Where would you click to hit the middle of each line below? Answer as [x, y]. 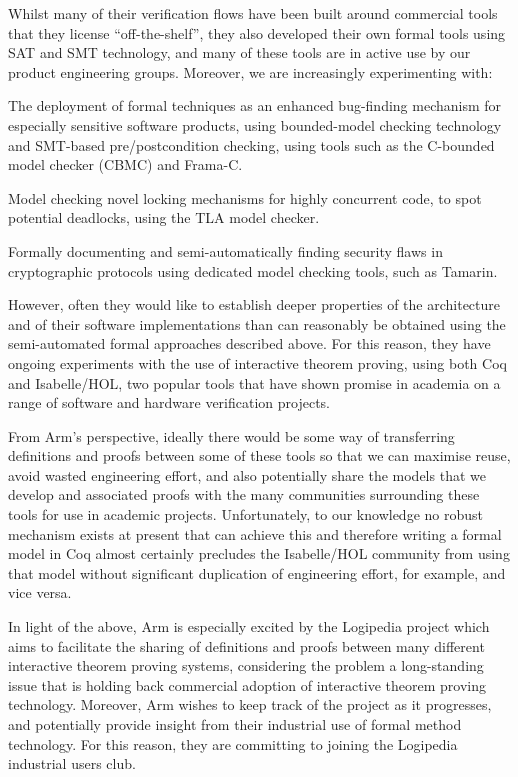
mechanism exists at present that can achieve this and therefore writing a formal [255, 533]
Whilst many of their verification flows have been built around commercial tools [253, 13]
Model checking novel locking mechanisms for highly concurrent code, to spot [245, 197]
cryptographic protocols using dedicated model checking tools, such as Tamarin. [253, 270]
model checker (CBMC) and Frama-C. [125, 164]
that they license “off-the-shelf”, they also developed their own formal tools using [257, 32]
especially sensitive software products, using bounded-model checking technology [255, 124]
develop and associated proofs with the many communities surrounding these [244, 494]
